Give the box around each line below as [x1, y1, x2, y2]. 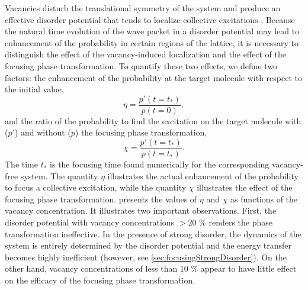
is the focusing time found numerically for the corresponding [50, 158, 269, 170]
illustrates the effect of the [197, 181, 293, 194]
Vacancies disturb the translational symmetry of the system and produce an [5, 2, 281, 14]
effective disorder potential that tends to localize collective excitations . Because [5, 13, 295, 25]
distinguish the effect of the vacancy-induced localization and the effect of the [5, 48, 286, 60]
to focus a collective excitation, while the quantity [5, 181, 187, 194]
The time [5, 158, 38, 170]
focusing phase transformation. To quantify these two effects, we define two [5, 59, 278, 72]
